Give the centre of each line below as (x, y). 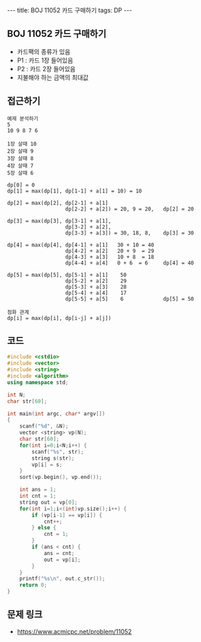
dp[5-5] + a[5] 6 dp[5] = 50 (130, 299)
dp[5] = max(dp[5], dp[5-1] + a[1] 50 (67, 275)
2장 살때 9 (21, 151)
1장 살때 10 (22, 144)
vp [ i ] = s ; (47, 465)
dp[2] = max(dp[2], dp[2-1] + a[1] (58, 203)
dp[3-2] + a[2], (88, 227)
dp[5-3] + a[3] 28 (96, 287)
